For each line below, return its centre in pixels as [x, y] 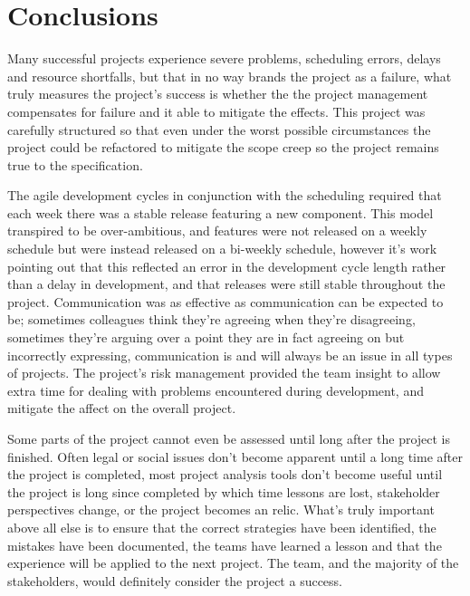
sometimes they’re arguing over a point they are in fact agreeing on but [206, 337]
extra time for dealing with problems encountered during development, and [216, 390]
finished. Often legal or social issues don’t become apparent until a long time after [235, 456]
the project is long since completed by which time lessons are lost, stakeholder [224, 491]
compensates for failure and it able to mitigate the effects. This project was [216, 111]
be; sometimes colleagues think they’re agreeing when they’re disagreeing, [211, 319]
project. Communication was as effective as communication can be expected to [225, 301]
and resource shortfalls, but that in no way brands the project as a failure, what [230, 76]
